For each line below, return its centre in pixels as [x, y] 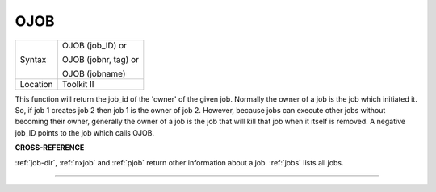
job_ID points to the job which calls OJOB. [85, 132]
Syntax [33, 59]
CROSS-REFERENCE [50, 148]
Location [36, 84]
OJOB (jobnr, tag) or [101, 59]
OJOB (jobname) [94, 73]
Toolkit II [78, 84]
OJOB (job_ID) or [94, 45]
